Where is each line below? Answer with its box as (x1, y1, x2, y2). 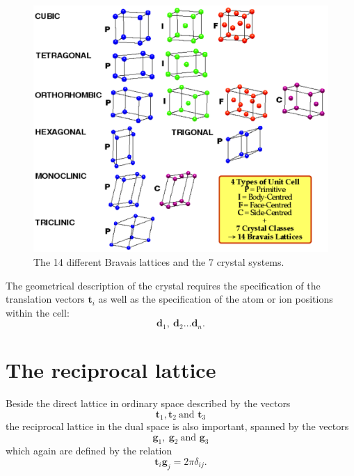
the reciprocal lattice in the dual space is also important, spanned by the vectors (6, 419, 349, 434)
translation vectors (6, 292, 85, 306)
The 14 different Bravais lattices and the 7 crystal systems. (33, 255, 284, 269)
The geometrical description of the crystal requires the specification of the (6, 278, 321, 292)
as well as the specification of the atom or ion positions (98, 292, 333, 306)
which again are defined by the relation (6, 443, 172, 458)
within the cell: (6, 305, 70, 319)
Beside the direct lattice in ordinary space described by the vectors (6, 395, 291, 410)
